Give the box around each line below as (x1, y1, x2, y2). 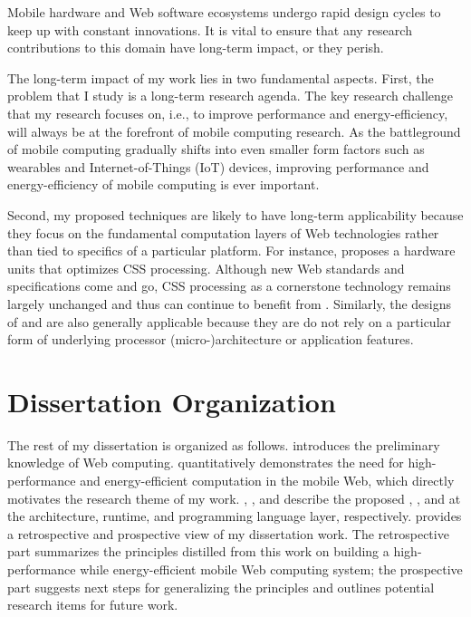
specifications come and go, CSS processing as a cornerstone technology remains (7, 276, 451, 295)
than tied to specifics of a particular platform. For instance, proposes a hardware (7, 241, 456, 260)
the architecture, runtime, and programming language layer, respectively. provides (7, 506, 462, 525)
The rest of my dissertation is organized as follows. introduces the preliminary (7, 435, 440, 454)
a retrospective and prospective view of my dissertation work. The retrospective (7, 524, 449, 543)
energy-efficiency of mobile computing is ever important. (7, 175, 320, 194)
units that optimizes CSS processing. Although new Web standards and (7, 258, 405, 277)
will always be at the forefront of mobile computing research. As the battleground (7, 121, 461, 140)
